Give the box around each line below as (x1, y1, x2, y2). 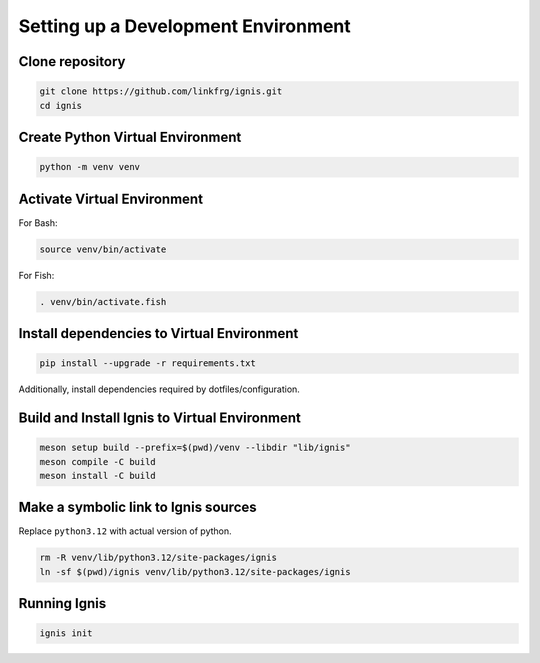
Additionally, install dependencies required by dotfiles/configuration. (18, 383, 300, 395)
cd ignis (39, 100, 83, 111)
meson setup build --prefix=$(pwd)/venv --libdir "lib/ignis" (39, 442, 351, 454)
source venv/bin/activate (39, 243, 167, 255)
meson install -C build (39, 470, 157, 481)
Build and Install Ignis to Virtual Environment (18, 409, 302, 426)
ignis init (39, 628, 93, 639)
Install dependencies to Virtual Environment (18, 325, 299, 342)
